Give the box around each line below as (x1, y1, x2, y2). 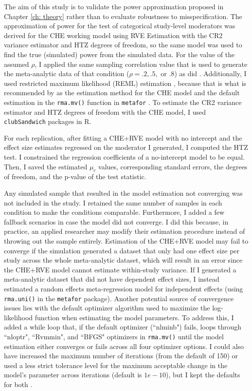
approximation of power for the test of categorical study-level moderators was (4, 21, 235, 31)
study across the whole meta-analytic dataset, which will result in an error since (4, 255, 243, 265)
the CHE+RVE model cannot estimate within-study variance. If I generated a (4, 264, 236, 274)
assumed (4, 59, 29, 69)
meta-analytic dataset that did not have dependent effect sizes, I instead (4, 274, 219, 284)
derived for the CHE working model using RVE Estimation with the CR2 (4, 30, 223, 40)
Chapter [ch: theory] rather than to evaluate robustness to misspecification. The (4, 11, 242, 21)
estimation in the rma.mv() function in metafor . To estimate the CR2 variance (4, 97, 242, 107)
